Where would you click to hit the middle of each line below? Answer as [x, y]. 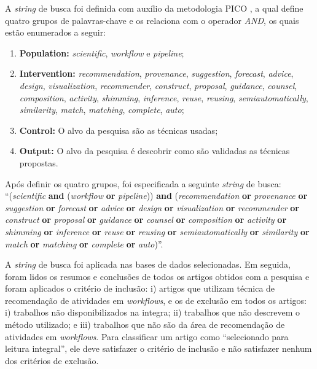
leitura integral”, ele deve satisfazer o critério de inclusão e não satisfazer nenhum [158, 348]
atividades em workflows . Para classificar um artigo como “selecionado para [147, 336]
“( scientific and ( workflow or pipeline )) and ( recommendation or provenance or [156, 196]
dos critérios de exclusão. [52, 360]
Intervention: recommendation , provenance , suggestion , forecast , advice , [156, 73]
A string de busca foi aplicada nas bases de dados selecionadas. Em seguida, [148, 264]
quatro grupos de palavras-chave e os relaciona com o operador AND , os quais [152, 20]
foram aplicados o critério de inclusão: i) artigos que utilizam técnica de [140, 288]
